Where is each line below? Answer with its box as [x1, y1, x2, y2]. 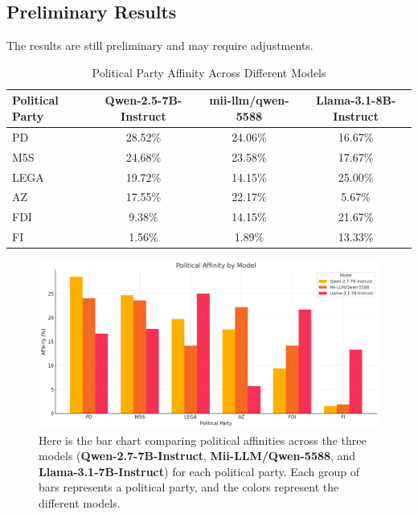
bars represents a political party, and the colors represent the [39, 479, 339, 495]
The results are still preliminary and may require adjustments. [6, 37, 313, 54]
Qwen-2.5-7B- [104, 92, 182, 109]
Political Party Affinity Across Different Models [92, 64, 326, 80]
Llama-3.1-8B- [315, 92, 396, 109]
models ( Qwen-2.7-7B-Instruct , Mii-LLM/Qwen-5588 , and [39, 447, 356, 464]
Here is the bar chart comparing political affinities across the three [39, 431, 367, 448]
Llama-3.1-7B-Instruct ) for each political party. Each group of [39, 463, 360, 479]
